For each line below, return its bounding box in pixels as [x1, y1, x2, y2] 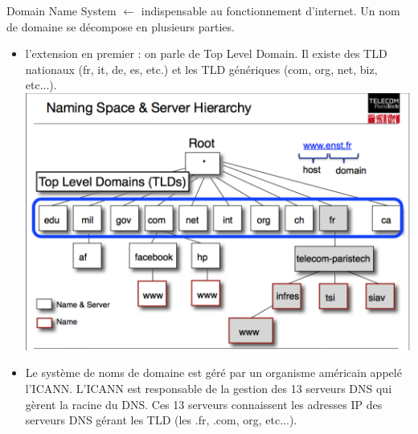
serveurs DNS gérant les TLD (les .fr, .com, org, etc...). [25, 411, 297, 428]
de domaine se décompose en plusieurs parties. [6, 18, 235, 35]
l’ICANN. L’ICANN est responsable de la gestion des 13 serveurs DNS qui [25, 379, 392, 396]
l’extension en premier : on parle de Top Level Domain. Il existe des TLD [25, 45, 387, 62]
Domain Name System [6, 2, 117, 18]
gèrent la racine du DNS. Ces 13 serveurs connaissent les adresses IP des [25, 395, 383, 412]
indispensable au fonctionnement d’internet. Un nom [141, 2, 400, 18]
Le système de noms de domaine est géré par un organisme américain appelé [25, 364, 402, 381]
